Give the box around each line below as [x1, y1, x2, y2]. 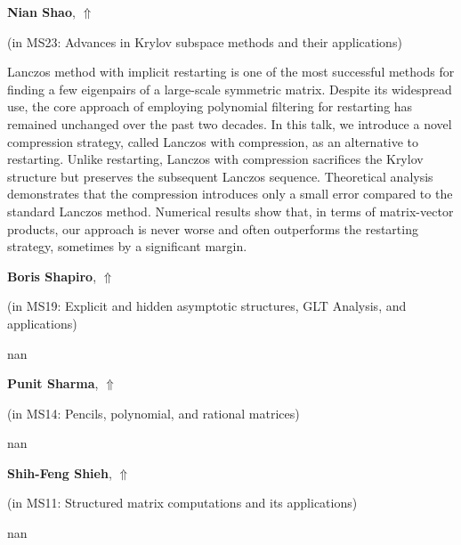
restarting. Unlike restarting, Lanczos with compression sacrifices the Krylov [7, 150, 424, 168]
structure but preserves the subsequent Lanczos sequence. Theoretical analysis [7, 167, 433, 185]
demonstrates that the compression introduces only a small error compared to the [7, 184, 453, 203]
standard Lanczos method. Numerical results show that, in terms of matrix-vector [7, 201, 454, 220]
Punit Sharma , [7, 374, 99, 393]
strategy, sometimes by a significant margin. [7, 237, 247, 256]
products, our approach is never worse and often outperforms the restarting [7, 219, 418, 238]
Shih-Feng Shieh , [7, 463, 112, 482]
